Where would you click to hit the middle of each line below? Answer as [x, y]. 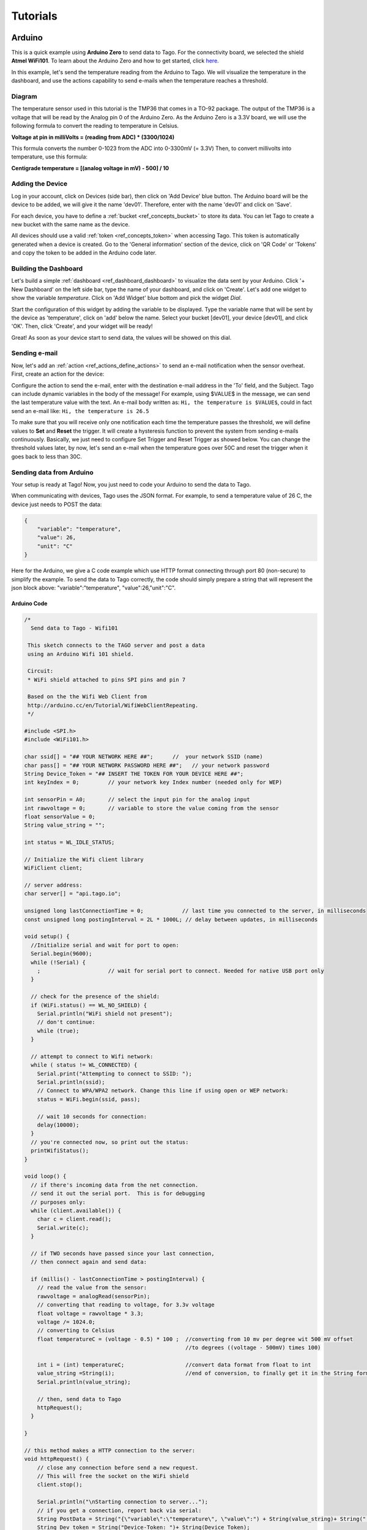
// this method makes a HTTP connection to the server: [110, 1450]
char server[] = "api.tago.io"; [73, 894]
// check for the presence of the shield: [95, 997]
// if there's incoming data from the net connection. [115, 1185]
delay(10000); [58, 1125]
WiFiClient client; [53, 868]
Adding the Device [39, 184]
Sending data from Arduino [53, 472]
